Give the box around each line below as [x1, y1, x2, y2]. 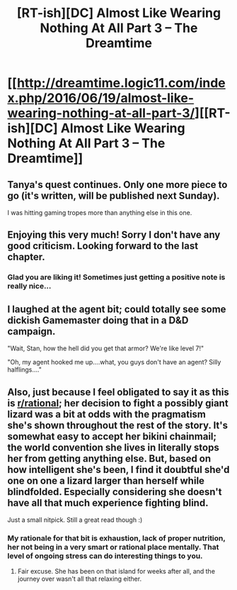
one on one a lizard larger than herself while [7, 474, 205, 486]
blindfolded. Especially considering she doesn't [7, 486, 222, 498]
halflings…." [7, 365, 42, 374]
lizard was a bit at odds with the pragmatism [7, 408, 207, 420]
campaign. [7, 325, 56, 338]
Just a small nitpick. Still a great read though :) [7, 516, 143, 524]
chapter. [7, 251, 46, 263]
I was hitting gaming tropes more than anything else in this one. [7, 208, 192, 217]
